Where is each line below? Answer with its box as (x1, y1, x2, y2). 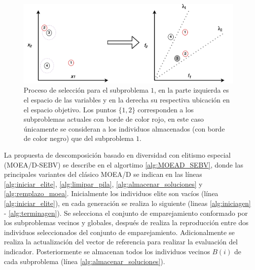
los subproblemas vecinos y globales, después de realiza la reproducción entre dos (4, 217, 249, 228)
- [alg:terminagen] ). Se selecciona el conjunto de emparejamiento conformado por (4, 207, 248, 218)
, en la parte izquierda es (154, 85, 229, 95)
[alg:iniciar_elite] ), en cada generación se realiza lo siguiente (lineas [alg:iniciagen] (4, 198, 251, 208)
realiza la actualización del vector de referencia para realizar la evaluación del (4, 236, 238, 247)
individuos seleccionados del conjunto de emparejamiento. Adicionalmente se (4, 227, 235, 237)
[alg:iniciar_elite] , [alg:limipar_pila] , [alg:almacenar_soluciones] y (4, 178, 203, 189)
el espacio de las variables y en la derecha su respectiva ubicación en (24, 95, 230, 104)
